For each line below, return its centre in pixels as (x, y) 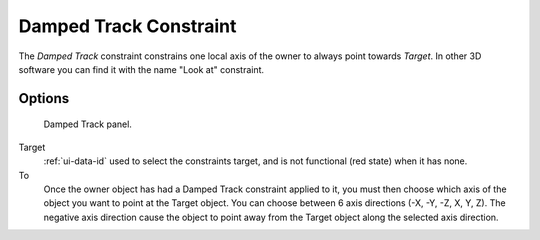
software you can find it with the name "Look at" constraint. (141, 69)
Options (44, 98)
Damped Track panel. (87, 124)
